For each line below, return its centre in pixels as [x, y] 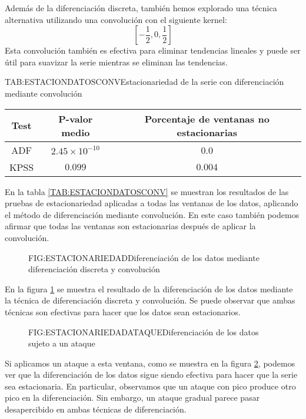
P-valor [76, 118]
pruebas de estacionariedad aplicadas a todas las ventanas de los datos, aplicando [152, 203]
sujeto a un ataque [62, 343]
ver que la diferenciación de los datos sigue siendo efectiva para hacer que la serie [151, 375]
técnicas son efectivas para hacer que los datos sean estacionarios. [123, 311]
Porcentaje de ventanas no [207, 118]
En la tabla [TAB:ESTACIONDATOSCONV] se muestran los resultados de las [147, 191]
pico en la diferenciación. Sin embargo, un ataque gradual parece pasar [132, 397]
